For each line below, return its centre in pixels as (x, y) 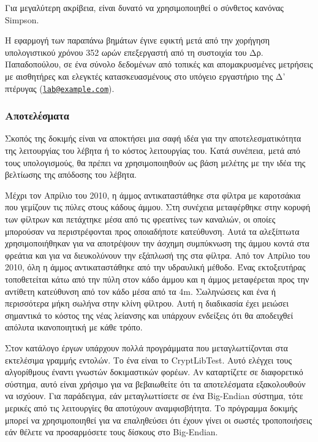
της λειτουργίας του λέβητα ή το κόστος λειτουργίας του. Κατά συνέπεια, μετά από (153, 151)
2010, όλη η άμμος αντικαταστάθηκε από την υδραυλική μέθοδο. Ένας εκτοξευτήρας (155, 267)
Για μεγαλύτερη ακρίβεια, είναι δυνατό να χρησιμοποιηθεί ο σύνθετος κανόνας (144, 7)
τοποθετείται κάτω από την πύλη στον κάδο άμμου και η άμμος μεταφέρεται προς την (157, 279)
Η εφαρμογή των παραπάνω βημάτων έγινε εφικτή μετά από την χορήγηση (138, 40)
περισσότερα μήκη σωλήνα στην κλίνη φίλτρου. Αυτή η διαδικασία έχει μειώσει (147, 303)
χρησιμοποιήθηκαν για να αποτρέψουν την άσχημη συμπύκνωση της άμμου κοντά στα (157, 243)
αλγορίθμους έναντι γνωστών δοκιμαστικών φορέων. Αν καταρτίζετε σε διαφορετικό (154, 372)
